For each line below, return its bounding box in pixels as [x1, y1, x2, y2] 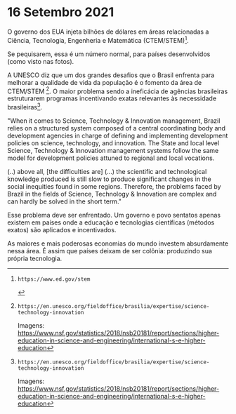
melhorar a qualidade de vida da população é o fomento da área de [7, 78, 202, 86]
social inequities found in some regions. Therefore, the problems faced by [7, 182, 221, 190]
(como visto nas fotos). [7, 57, 74, 65]
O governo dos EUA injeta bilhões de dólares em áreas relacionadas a [7, 27, 209, 36]
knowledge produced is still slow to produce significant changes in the [7, 175, 212, 183]
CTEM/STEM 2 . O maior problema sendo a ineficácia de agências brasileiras [7, 86, 228, 95]
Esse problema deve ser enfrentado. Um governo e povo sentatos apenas [7, 211, 221, 219]
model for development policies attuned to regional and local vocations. [7, 154, 215, 162]
